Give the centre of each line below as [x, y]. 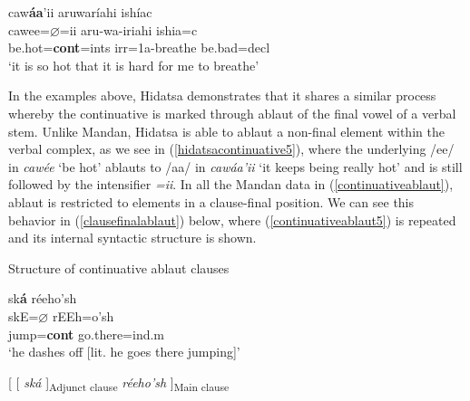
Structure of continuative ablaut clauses [119, 267]
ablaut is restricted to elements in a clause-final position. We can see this [211, 201]
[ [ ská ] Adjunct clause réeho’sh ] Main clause [119, 383]
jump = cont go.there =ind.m [87, 334]
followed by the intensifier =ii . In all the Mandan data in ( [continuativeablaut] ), [231, 184]
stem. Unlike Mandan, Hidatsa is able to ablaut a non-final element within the [226, 131]
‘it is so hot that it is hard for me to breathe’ [134, 65]
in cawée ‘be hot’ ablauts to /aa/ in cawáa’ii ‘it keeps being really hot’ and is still [235, 166]
